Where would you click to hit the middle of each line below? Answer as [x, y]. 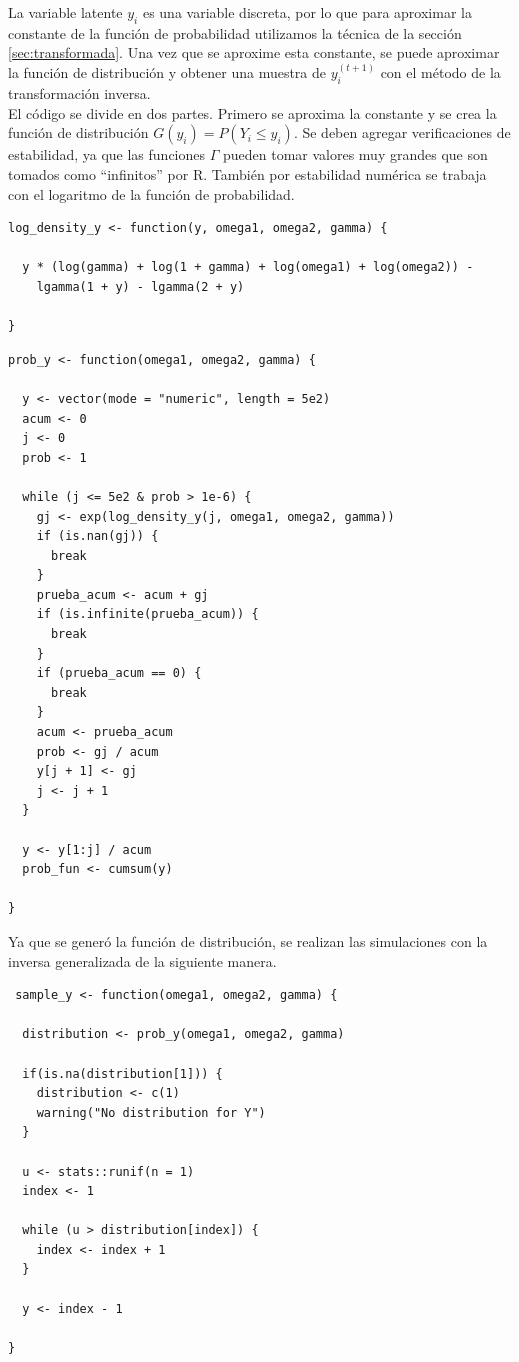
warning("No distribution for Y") [151, 1112]
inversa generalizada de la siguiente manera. [142, 960]
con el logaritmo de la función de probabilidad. [151, 193]
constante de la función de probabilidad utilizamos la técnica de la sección [235, 32]
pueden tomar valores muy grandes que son [355, 154]
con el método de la [440, 72]
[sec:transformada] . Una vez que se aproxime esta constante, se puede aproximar [254, 52]
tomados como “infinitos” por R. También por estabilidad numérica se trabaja [247, 174]
